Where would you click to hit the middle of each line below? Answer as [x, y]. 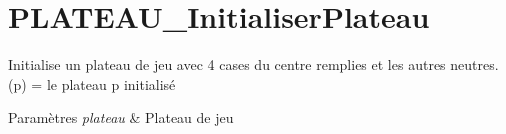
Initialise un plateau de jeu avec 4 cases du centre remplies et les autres [227, 64]
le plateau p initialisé [111, 83]
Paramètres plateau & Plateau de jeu [121, 117]
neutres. [474, 64]
